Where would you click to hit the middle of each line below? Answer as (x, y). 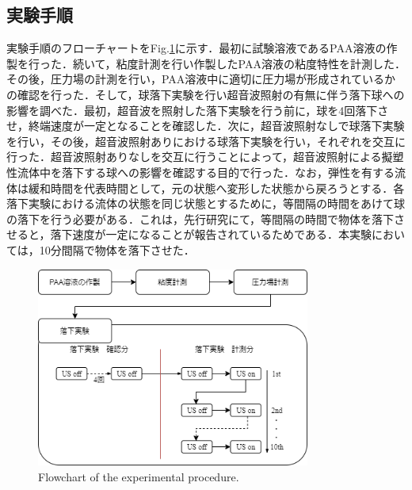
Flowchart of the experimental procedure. (139, 476)
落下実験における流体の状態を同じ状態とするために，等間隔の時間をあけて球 (206, 203)
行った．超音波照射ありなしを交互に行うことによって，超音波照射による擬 (200, 157)
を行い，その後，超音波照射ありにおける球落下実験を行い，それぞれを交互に (206, 141)
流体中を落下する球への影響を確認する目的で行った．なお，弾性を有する (206, 172)
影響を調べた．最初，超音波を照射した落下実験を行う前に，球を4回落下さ (198, 110)
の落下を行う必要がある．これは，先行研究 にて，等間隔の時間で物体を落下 (200, 218)
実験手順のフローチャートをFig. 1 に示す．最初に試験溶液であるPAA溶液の (196, 48)
